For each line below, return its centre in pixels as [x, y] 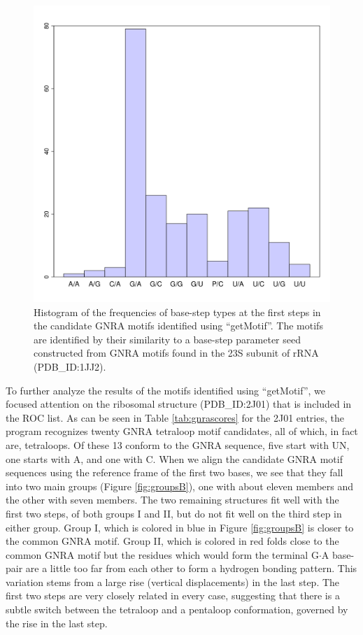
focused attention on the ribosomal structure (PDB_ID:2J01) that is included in [179, 404]
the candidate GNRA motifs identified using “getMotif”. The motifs [178, 326]
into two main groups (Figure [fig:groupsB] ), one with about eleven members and [180, 486]
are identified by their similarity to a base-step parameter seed [167, 339]
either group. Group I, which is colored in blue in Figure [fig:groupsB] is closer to [180, 527]
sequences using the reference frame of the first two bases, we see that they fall [175, 472]
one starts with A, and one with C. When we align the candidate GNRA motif [174, 458]
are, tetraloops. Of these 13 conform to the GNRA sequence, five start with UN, [178, 444]
